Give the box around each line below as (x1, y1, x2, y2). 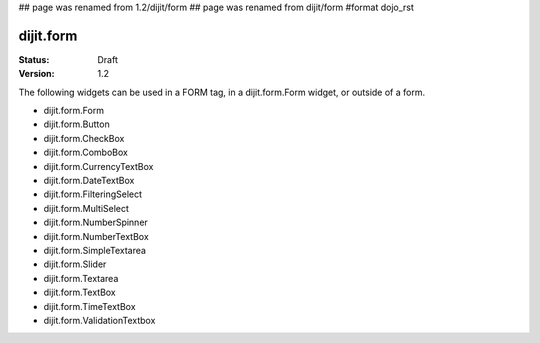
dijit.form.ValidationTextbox (43, 314, 156, 326)
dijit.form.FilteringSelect (43, 188, 143, 200)
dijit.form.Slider (43, 258, 107, 270)
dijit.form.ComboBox (43, 146, 129, 159)
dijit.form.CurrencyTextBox (43, 160, 154, 172)
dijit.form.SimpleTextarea (43, 244, 147, 256)
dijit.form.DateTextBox (43, 175, 135, 187)
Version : (18, 68, 55, 80)
